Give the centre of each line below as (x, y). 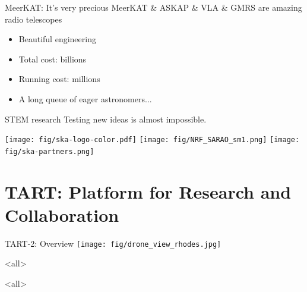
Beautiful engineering (57, 39)
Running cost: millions (59, 79)
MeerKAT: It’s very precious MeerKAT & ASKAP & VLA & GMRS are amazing (153, 7)
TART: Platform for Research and (148, 191)
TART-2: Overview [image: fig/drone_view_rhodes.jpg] (113, 243)
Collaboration (62, 214)
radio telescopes (34, 19)
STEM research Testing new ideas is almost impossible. (106, 119)
